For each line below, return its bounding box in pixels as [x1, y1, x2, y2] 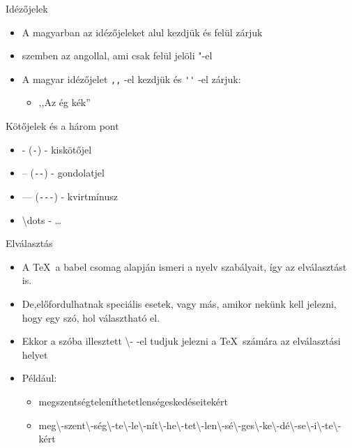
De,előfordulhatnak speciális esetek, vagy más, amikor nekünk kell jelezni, [22, 296, 337, 311]
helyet [22, 347, 48, 361]
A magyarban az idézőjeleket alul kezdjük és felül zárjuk [22, 24, 263, 39]
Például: [22, 371, 57, 385]
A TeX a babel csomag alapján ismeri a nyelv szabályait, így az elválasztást [22, 259, 347, 274]
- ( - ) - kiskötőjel [22, 142, 92, 156]
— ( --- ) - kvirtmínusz [22, 188, 118, 203]
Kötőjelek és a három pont [6, 119, 119, 133]
